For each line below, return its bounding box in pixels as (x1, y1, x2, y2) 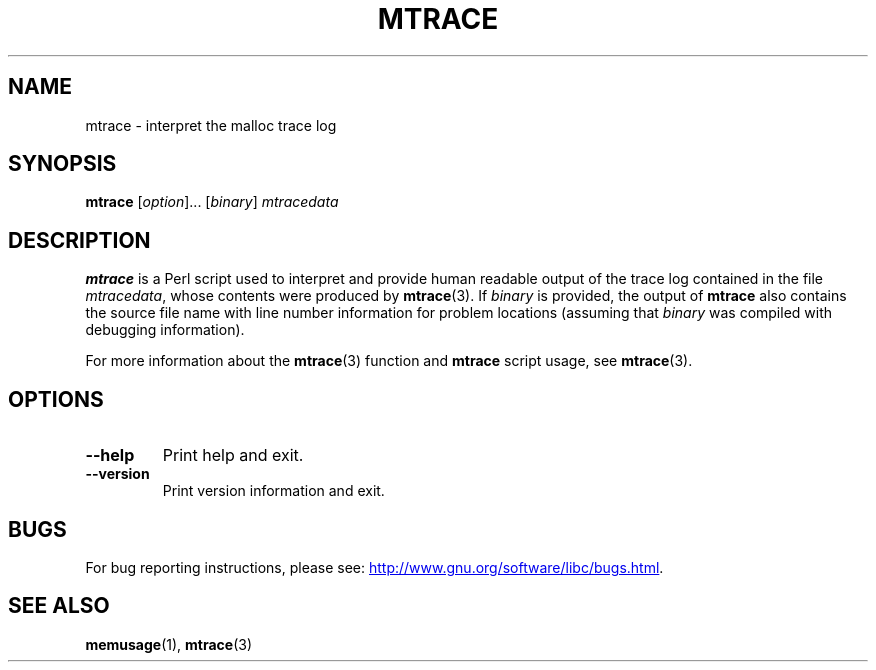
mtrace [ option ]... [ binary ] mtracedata (85, 193, 339, 211)
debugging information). (85, 321, 245, 339)
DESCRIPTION (8, 227, 151, 253)
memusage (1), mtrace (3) (85, 635, 253, 653)
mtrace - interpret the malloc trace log (85, 116, 337, 134)
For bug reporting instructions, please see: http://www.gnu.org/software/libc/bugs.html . (85, 558, 664, 576)
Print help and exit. (162, 445, 304, 466)
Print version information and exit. (162, 482, 385, 500)
